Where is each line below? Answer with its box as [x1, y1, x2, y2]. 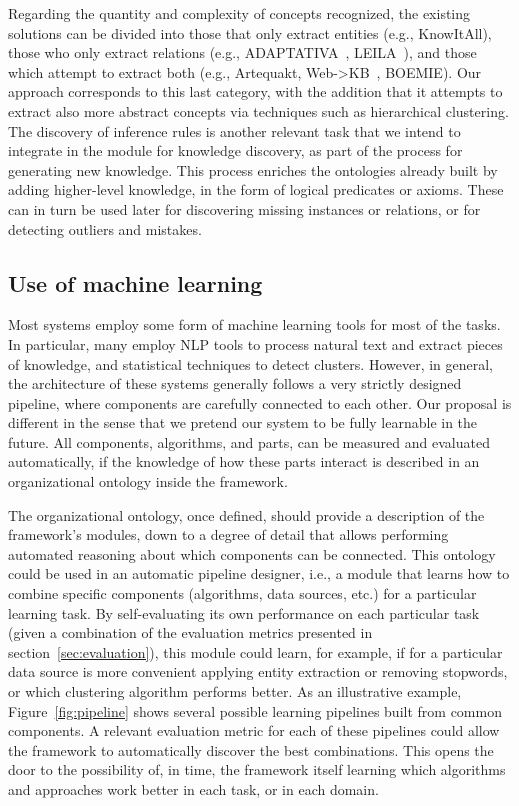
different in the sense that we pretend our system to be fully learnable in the [8, 412, 478, 433]
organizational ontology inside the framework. [8, 471, 288, 492]
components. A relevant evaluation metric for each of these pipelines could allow [8, 720, 500, 741]
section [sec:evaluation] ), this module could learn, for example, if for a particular [8, 641, 503, 662]
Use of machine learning [8, 267, 263, 298]
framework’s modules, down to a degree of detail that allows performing [8, 524, 449, 545]
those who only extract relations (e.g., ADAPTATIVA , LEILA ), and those [8, 42, 477, 63]
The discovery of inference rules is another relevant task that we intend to [8, 120, 461, 141]
